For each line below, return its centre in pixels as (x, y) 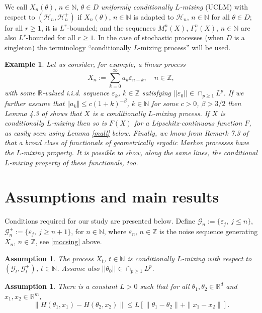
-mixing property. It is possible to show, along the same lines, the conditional (139, 152)
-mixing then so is (79, 123)
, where (115, 231)
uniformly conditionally (137, 7)
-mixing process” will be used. (184, 47)
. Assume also (78, 268)
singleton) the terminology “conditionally (68, 47)
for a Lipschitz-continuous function (188, 123)
